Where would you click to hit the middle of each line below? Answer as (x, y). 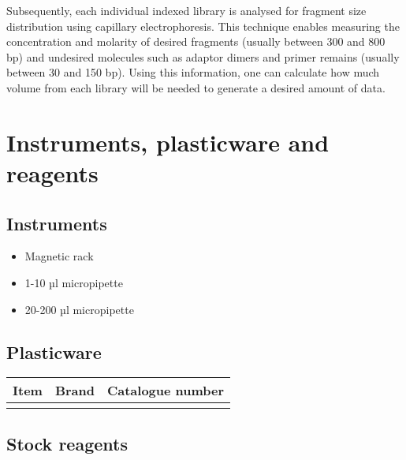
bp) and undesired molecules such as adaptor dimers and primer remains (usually (203, 56)
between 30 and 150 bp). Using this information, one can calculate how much (193, 72)
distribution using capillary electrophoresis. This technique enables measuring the (203, 26)
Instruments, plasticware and (168, 142)
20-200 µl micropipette (79, 309)
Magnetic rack (59, 256)
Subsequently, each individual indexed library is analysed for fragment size (186, 10)
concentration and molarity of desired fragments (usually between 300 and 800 (196, 41)
